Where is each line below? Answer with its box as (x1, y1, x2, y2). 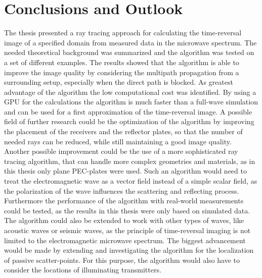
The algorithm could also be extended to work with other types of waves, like (4, 215, 244, 226)
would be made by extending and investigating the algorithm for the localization (4, 245, 254, 255)
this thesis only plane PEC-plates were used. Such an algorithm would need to (4, 165, 247, 176)
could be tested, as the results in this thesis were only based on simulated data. (4, 205, 250, 215)
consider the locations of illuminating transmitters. (4, 264, 161, 275)
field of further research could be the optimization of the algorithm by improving (4, 116, 254, 127)
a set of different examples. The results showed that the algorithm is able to (4, 57, 239, 67)
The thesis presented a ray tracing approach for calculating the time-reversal (4, 27, 242, 38)
